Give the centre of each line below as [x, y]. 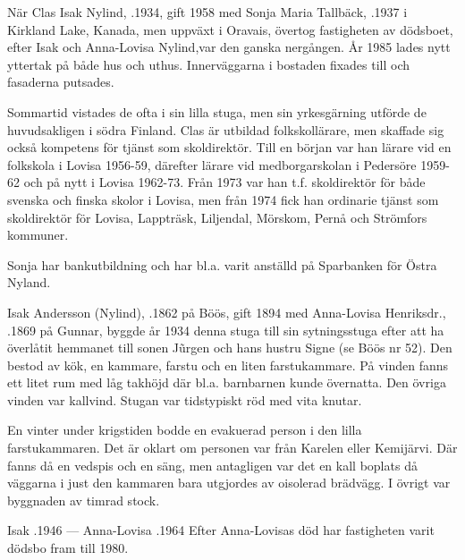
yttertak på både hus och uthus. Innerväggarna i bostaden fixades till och [209, 64]
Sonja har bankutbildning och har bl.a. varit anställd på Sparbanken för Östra [222, 264]
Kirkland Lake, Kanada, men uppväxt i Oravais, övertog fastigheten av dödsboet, [230, 29]
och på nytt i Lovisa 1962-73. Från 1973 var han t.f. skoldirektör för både [224, 182]
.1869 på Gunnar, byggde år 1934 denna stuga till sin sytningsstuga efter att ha [226, 330]
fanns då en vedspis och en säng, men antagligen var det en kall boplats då [212, 465]
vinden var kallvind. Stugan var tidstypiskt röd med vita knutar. [185, 399]
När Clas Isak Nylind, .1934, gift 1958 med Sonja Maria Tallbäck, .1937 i [207, 12]
